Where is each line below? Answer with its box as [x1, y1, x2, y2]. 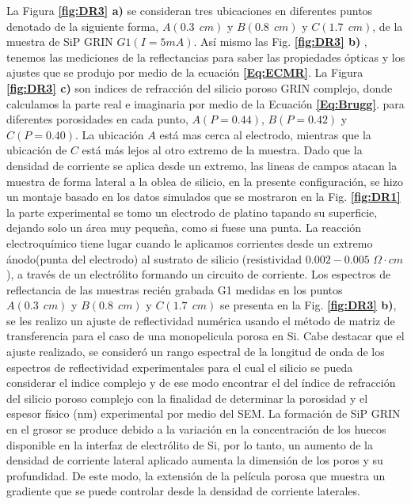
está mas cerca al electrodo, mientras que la [159, 126, 371, 142]
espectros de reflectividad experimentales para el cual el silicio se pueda [6, 358, 353, 375]
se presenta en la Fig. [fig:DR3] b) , [220, 297, 397, 313]
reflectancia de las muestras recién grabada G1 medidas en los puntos [6, 281, 343, 297]
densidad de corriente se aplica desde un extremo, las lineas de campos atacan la [6, 157, 398, 173]
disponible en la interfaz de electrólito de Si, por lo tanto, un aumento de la [6, 436, 373, 453]
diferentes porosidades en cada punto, [6, 111, 188, 127]
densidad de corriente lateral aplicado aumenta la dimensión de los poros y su [6, 452, 383, 468]
